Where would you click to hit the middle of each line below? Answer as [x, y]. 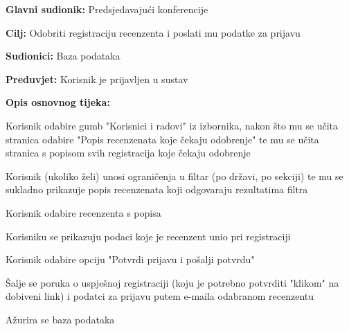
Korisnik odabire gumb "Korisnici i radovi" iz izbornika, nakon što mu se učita [172, 125]
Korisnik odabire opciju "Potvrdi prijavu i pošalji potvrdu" [130, 259]
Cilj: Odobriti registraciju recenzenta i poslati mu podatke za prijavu [153, 32]
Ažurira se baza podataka [60, 319]
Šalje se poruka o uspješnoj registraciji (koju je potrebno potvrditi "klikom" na [172, 282]
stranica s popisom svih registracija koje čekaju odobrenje [128, 153]
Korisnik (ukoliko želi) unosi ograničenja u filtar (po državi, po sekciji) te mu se [174, 176]
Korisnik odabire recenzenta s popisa [83, 212]
